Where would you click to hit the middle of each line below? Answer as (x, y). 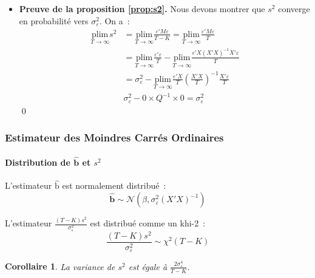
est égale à (148, 266)
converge (294, 8)
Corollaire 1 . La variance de (60, 266)
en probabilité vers (54, 20)
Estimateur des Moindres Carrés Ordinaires (114, 137)
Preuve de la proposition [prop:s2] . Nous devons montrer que (142, 8)
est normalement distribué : (114, 185)
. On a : (114, 20)
